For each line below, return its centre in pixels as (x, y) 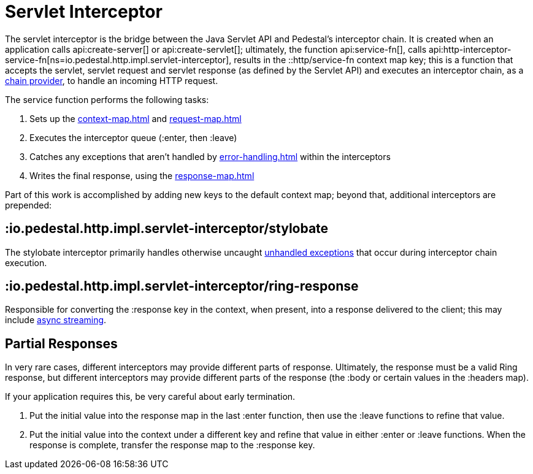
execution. (26, 262)
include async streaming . (56, 320)
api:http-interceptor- (470, 49)
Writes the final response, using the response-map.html (142, 175)
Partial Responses (61, 343)
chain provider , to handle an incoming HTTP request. (112, 80)
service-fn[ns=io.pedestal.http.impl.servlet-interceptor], (118, 59)
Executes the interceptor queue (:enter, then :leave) (133, 137)
